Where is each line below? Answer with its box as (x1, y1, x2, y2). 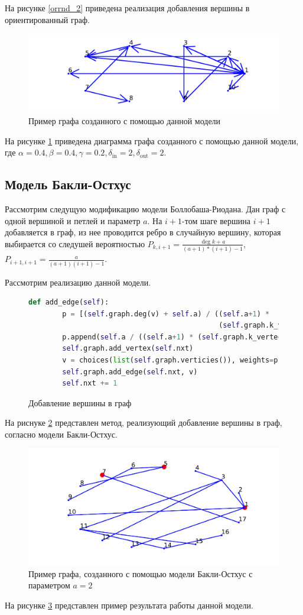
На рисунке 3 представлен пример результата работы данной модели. (5, 598, 253, 611)
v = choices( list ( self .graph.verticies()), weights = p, (62, 356, 282, 365)
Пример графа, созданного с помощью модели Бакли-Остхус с (28, 567, 253, 580)
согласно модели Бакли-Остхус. (5, 428, 118, 441)
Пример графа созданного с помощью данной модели (28, 115, 221, 127)
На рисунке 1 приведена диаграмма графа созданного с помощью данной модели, (5, 134, 299, 147)
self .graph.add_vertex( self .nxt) (62, 344, 194, 353)
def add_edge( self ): (28, 298, 109, 307)
